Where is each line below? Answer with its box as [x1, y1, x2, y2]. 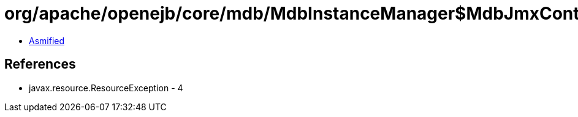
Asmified [29, 35, 65, 46]
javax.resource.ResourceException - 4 [29, 82, 183, 93]
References [4, 56, 76, 72]
